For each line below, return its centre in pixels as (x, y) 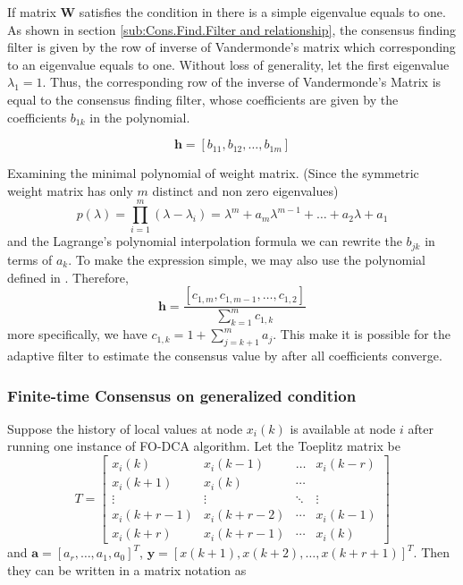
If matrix (32, 12)
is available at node (343, 428)
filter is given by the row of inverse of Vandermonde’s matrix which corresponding (231, 47)
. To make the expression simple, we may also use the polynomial (247, 259)
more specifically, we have (77, 334)
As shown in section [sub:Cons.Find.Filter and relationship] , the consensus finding (232, 29)
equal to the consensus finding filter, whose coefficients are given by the (203, 99)
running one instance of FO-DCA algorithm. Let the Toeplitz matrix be (204, 446)
